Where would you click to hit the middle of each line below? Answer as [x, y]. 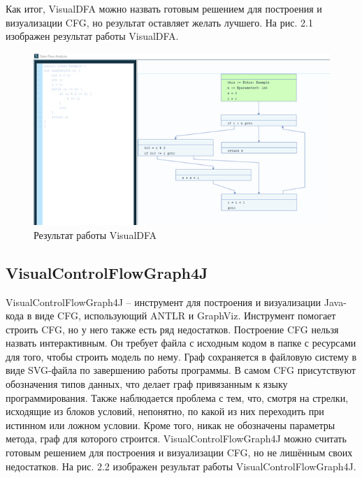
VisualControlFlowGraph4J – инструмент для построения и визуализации [164, 302]
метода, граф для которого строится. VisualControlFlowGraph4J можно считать [176, 439]
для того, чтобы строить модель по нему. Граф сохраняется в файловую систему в [181, 356]
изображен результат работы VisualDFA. [92, 36]
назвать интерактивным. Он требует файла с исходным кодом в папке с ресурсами [181, 343]
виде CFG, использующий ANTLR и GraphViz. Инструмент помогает [185, 316]
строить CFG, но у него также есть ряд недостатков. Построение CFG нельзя [172, 329]
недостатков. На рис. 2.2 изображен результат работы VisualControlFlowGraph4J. [181, 466]
